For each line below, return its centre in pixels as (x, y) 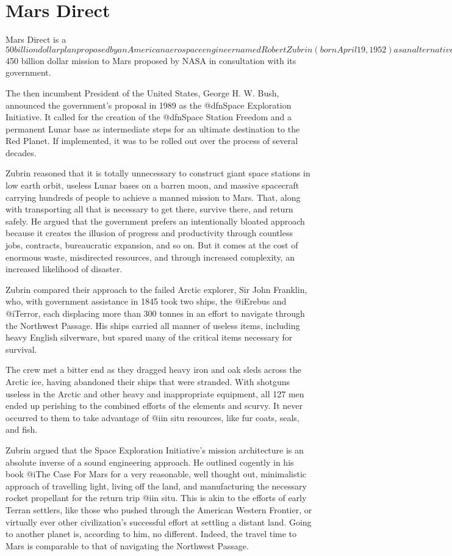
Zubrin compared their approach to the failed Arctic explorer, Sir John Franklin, (156, 289)
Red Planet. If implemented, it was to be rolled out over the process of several (152, 141)
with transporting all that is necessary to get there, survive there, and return (149, 209)
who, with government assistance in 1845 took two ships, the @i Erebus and (146, 301)
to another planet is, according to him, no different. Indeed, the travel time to (151, 534)
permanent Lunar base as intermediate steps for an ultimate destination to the (153, 128)
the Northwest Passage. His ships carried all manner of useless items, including (153, 325)
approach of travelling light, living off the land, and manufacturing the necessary (156, 486)
